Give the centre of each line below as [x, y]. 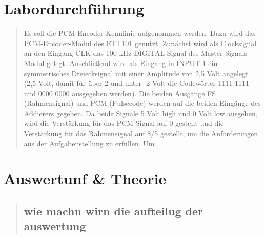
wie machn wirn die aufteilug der [114, 211]
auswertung [55, 226]
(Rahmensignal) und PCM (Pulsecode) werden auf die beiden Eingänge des [142, 103]
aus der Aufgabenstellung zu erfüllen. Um [89, 143]
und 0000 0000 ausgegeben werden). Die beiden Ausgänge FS [120, 93]
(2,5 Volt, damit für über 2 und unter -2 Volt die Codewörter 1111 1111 [137, 83]
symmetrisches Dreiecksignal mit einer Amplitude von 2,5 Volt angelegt [136, 73]
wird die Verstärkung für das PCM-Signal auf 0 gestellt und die [124, 123]
